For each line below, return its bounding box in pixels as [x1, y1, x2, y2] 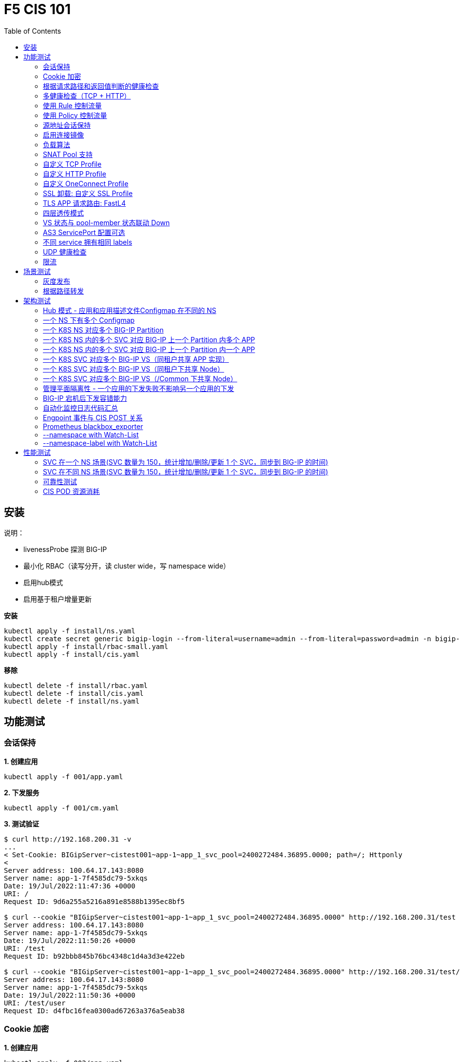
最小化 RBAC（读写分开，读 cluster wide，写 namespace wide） [23, 561, 230, 570]
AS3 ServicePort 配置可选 [43, 228, 125, 236]
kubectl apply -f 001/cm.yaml [4, 804, 119, 812]
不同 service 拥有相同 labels [43, 237, 133, 246]
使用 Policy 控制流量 [43, 111, 107, 119]
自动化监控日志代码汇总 [43, 403, 118, 412]
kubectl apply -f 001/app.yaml [4, 772, 123, 781]
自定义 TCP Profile [43, 159, 102, 168]
